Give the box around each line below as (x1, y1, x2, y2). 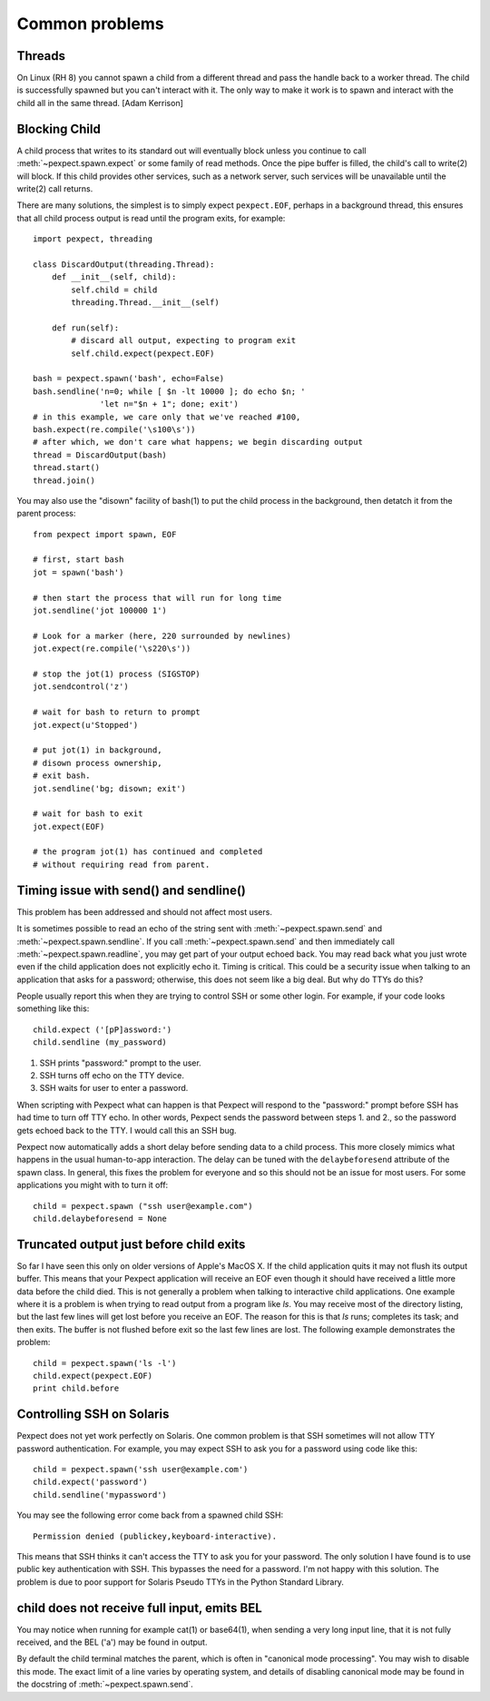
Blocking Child (16, 121, 102, 136)
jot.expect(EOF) (33, 821, 105, 831)
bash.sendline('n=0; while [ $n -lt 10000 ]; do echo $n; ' (33, 386, 306, 397)
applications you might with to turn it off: (16, 1180, 169, 1191)
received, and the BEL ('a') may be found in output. (16, 1637, 208, 1647)
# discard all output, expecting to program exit (71, 336, 297, 346)
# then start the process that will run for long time (33, 593, 282, 603)
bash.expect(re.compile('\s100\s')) (33, 424, 196, 435)
